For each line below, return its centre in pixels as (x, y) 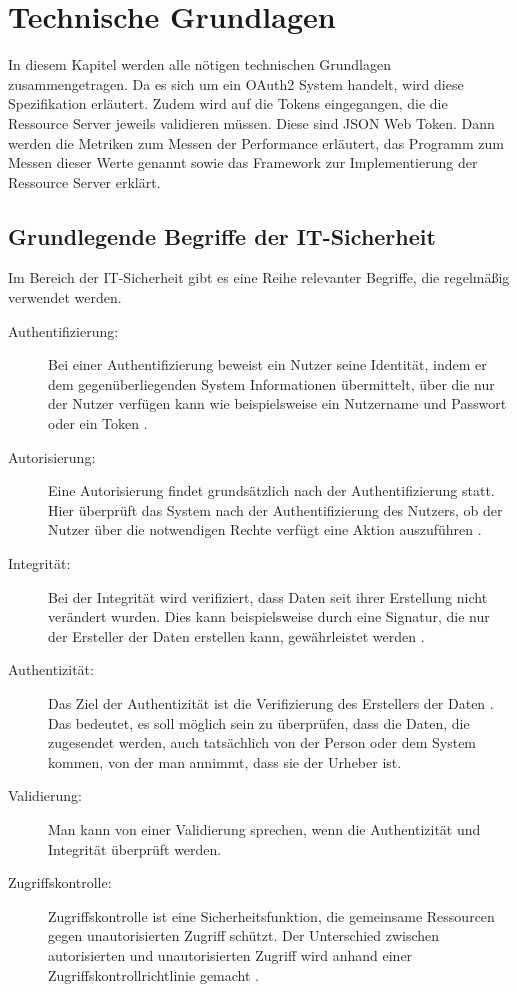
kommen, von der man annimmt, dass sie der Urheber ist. (225, 761)
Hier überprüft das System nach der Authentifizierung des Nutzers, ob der (275, 509)
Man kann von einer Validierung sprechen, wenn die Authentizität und (264, 828)
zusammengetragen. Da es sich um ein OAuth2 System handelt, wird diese (236, 83)
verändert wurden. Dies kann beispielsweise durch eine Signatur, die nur (269, 616)
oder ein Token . (98, 423)
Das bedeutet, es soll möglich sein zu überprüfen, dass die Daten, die (259, 722)
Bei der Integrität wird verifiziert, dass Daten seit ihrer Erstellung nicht (268, 596)
